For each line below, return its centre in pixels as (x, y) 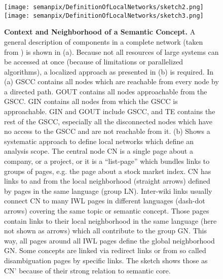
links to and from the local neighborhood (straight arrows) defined (107, 181)
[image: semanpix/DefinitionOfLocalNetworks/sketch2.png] (104, 7)
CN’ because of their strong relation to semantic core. (87, 270)
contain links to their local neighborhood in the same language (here (110, 220)
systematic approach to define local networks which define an (99, 141)
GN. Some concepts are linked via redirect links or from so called (105, 250)
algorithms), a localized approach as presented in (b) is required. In (109, 71)
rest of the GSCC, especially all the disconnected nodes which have (108, 121)
